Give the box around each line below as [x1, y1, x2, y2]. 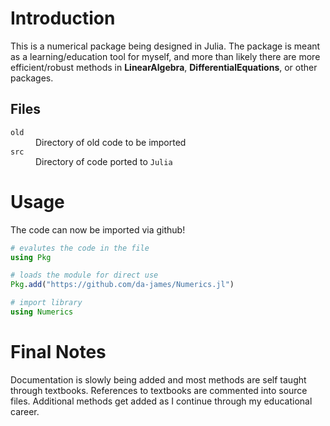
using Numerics [10, 307, 74, 317]
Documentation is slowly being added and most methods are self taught [10, 373, 307, 386]
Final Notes [10, 341, 107, 364]
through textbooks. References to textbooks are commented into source [10, 384, 308, 396]
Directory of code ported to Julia [35, 155, 173, 167]
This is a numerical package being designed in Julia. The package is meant [10, 40, 321, 52]
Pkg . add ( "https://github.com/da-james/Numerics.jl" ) [10, 280, 235, 290]
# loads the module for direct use [10, 270, 159, 281]
